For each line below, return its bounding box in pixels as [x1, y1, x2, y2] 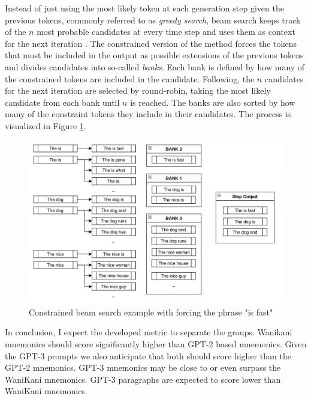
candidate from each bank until [5, 96, 120, 108]
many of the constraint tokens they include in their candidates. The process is [5, 108, 291, 120]
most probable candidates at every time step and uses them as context [37, 25, 295, 38]
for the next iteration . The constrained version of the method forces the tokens [5, 37, 297, 49]
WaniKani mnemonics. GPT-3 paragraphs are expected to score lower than [5, 373, 281, 385]
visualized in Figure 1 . [5, 119, 86, 132]
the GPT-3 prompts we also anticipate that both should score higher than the [5, 349, 291, 362]
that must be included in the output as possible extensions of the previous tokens [5, 49, 304, 61]
